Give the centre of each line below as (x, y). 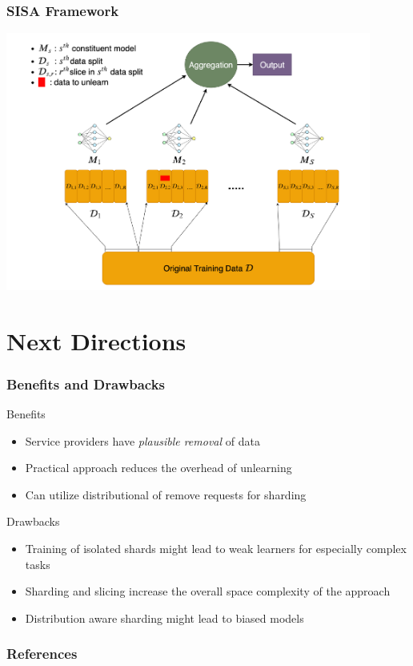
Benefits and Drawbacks (86, 383)
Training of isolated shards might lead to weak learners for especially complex (216, 548)
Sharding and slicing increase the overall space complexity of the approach (208, 591)
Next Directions (96, 340)
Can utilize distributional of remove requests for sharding (166, 494)
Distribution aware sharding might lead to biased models (164, 618)
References (42, 654)
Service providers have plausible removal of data (142, 440)
